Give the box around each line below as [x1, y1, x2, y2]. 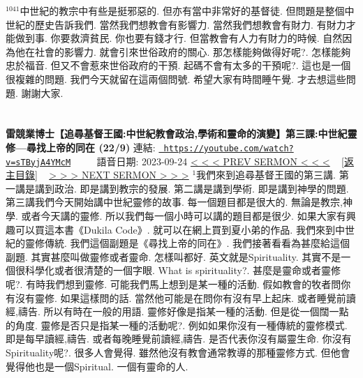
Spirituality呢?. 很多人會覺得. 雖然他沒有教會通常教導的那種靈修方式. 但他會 [6, 345, 350, 359]
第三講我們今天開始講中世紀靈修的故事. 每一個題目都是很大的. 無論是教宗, [6, 195, 343, 209]
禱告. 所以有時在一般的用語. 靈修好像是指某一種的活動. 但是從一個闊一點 [17, 304, 349, 319]
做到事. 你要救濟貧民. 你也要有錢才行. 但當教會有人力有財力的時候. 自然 [15, 31, 343, 45]
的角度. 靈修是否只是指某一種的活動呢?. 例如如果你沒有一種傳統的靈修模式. [6, 317, 348, 332]
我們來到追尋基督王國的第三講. [196, 167, 336, 182]
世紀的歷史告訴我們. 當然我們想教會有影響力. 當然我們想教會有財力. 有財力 [6, 17, 346, 31]
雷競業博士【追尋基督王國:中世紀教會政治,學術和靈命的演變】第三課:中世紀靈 [6, 126, 357, 141]
